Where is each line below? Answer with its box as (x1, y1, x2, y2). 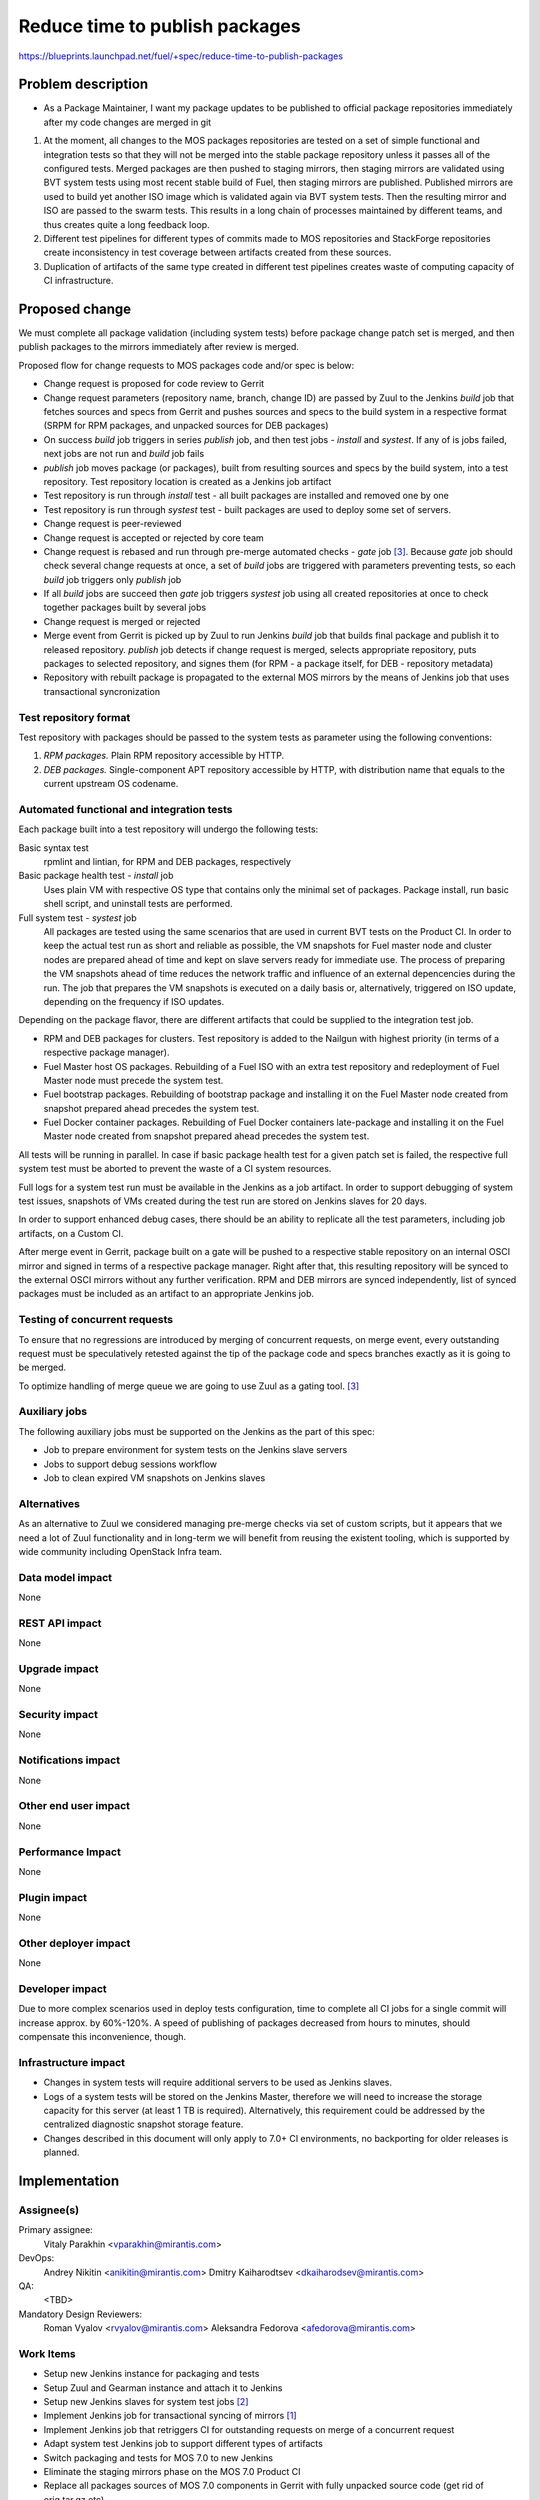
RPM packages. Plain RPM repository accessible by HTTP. (43, 750, 285, 762)
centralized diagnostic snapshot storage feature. (43, 2118, 244, 2130)
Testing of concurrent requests (18, 1313, 174, 1327)
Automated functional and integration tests (18, 802, 234, 816)
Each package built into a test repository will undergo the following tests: (18, 823, 319, 835)
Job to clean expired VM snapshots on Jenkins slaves (43, 1472, 266, 1484)
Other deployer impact (18, 1936, 131, 1950)
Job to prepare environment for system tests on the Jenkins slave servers (43, 1444, 348, 1456)
